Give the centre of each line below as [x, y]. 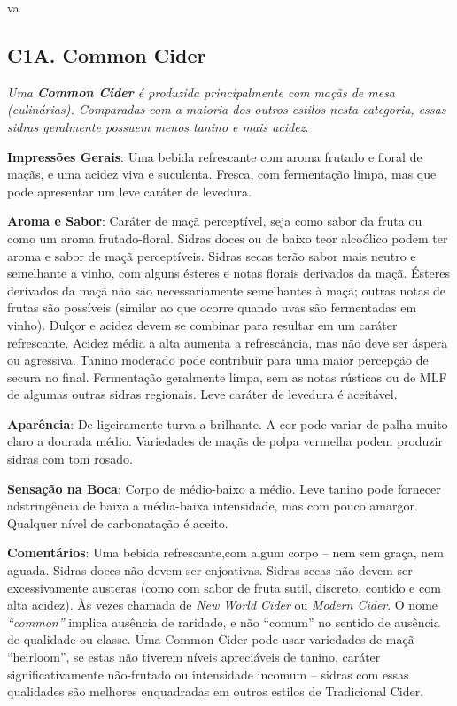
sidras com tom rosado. [70, 459]
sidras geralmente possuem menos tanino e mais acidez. [158, 126]
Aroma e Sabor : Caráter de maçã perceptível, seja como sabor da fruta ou [215, 221]
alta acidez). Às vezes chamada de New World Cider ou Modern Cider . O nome [223, 605]
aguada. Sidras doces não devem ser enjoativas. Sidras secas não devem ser [210, 570]
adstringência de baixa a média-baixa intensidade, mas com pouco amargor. [213, 506]
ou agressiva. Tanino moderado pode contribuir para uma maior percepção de [218, 360]
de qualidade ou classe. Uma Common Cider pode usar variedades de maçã [211, 639]
